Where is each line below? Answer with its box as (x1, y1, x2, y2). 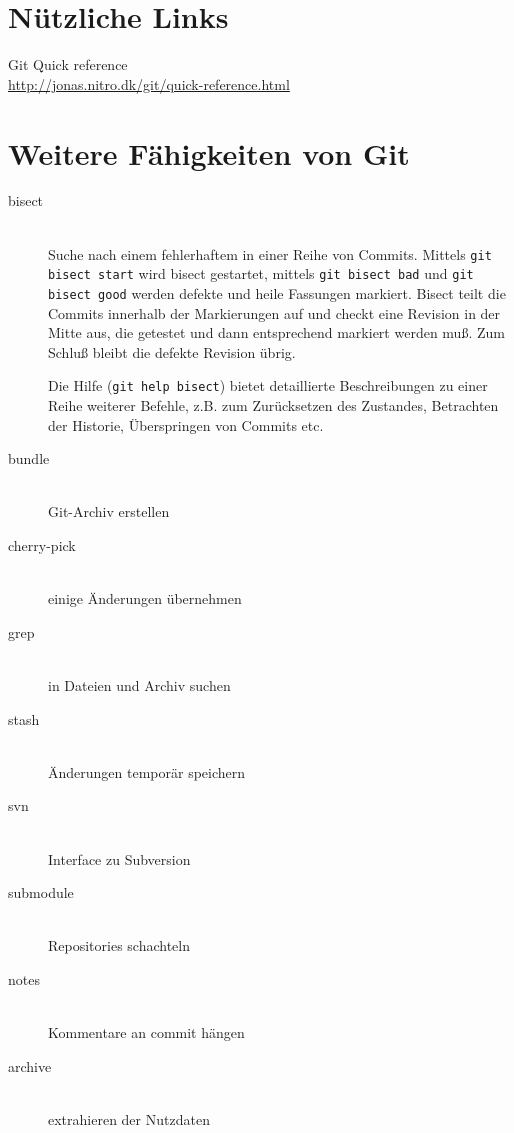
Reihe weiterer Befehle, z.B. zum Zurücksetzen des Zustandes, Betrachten (48, 395, 499, 416)
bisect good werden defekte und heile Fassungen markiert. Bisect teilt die (48, 282, 506, 303)
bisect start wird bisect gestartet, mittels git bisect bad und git (48, 263, 474, 284)
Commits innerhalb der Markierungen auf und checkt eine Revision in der (48, 302, 501, 323)
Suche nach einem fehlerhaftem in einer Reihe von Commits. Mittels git (48, 243, 492, 264)
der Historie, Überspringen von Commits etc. (48, 414, 324, 435)
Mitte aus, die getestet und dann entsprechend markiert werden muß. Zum (48, 322, 505, 343)
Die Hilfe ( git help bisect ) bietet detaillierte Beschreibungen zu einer (48, 375, 488, 396)
